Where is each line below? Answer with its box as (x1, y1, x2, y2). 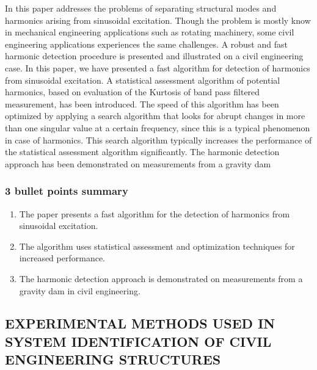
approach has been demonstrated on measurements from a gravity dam (5, 157, 271, 170)
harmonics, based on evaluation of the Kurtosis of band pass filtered (5, 85, 260, 98)
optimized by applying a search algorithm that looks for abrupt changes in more (5, 109, 305, 122)
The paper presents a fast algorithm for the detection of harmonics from (19, 207, 290, 220)
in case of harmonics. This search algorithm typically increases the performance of (5, 133, 312, 146)
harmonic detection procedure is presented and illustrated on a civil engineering (5, 49, 304, 62)
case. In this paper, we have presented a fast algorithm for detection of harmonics (5, 61, 310, 74)
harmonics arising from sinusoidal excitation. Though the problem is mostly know (5, 13, 311, 26)
